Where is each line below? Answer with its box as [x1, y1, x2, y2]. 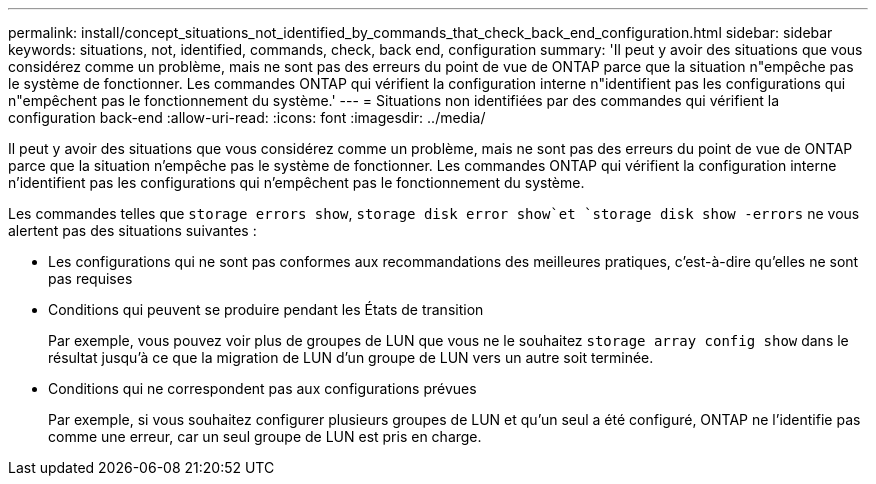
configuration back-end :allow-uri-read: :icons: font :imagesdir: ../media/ [8, 109, 486, 126]
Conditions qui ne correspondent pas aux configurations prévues [48, 380, 477, 397]
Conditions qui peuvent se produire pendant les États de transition [48, 301, 484, 318]
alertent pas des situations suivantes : [8, 222, 257, 239]
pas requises [48, 270, 133, 287]
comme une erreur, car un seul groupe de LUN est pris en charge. [48, 428, 482, 445]
